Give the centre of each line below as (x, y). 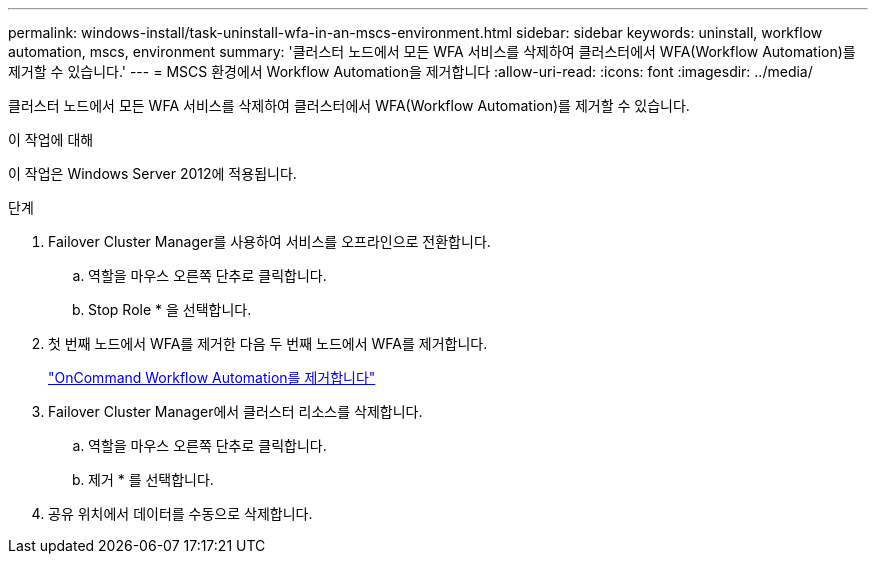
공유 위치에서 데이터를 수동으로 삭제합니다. (180, 513)
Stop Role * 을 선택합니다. (170, 309)
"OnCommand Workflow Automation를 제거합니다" (212, 377)
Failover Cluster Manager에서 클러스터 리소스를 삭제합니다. (235, 411)
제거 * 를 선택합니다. (151, 479)
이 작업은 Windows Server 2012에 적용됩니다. (152, 173)
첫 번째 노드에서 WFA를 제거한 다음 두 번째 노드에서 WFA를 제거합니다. (268, 343)
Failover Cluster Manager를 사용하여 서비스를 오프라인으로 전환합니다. (269, 241)
